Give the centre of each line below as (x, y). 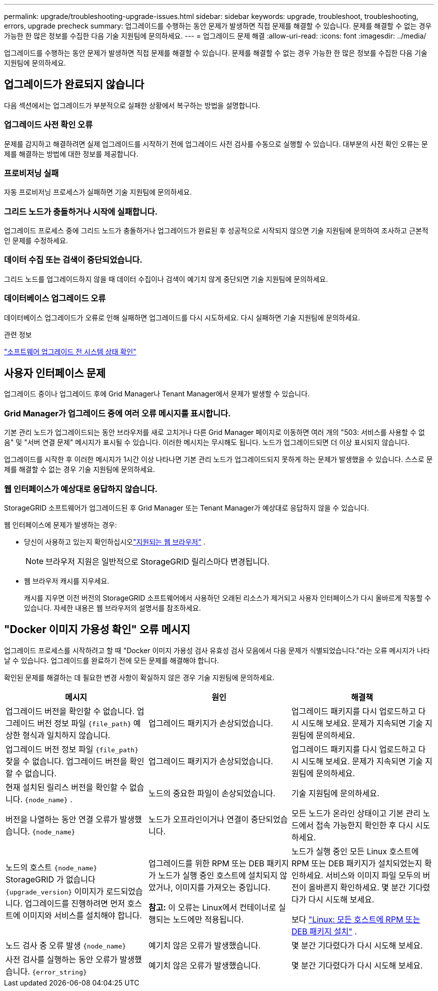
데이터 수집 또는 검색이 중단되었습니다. (73, 260)
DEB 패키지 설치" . (324, 931)
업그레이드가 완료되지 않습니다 (74, 85)
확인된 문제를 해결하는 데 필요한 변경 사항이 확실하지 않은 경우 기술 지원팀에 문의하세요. (139, 677)
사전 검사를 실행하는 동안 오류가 (62, 959)
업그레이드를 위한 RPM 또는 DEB (206, 863)
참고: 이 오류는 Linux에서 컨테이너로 (212, 907)
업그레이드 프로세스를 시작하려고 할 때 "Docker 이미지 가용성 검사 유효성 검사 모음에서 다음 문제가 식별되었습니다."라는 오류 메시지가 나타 (217, 650)
